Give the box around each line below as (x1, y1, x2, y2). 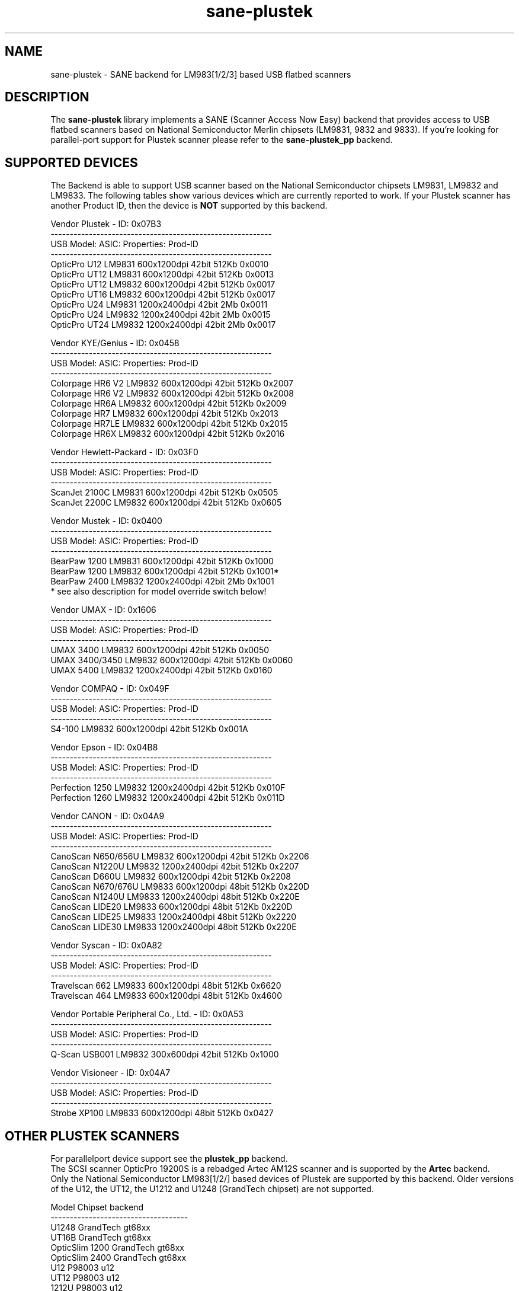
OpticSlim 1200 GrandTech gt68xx (50, 1242, 184, 1253)
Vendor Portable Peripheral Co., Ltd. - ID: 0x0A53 (50, 1009, 244, 1020)
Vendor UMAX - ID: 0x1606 (50, 605, 156, 615)
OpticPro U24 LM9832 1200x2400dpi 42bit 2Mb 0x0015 (50, 309, 271, 320)
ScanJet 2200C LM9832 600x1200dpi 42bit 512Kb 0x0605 (50, 497, 282, 508)
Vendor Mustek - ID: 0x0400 (50, 516, 162, 526)
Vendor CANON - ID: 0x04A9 (50, 811, 165, 822)
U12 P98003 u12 (50, 1263, 115, 1273)
